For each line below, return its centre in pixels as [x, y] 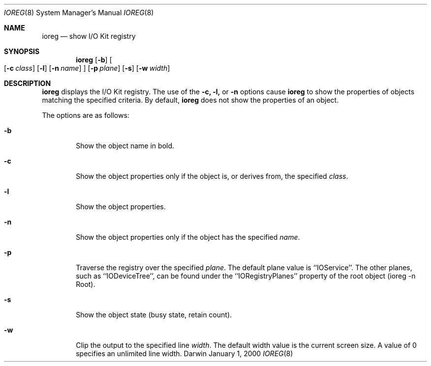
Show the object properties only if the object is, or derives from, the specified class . [212, 176]
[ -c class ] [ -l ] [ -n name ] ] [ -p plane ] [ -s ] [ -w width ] [87, 68]
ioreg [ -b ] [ [94, 60]
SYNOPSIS [22, 51]
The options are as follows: [86, 115]
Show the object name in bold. [125, 146]
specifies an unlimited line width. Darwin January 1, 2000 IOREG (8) [185, 353]
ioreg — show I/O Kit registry [89, 36]
